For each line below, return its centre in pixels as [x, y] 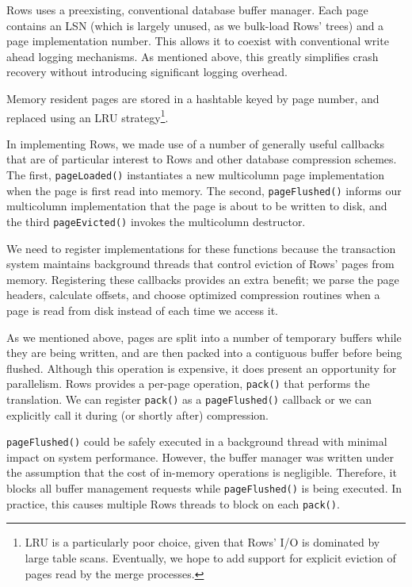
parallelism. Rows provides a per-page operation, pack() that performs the [188, 384]
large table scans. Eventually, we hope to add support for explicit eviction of [210, 557]
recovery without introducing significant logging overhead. [147, 72]
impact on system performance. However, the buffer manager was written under [200, 457]
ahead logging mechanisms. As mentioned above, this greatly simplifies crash [193, 56]
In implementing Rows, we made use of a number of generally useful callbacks [195, 143]
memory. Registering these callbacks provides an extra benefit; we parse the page [203, 279]
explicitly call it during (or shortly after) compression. [138, 414]
